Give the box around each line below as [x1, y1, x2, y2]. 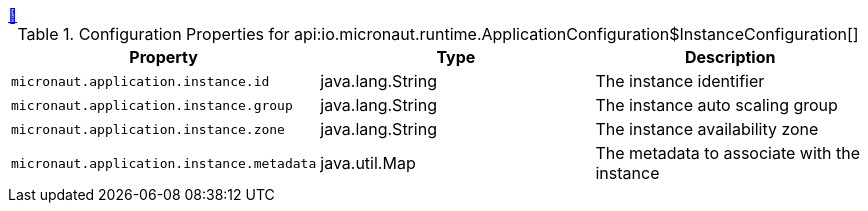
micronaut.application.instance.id [11, 73, 270, 89]
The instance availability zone [595, 119, 819, 139]
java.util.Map [320, 153, 416, 173]
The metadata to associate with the [595, 143, 861, 163]
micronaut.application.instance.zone [11, 121, 285, 137]
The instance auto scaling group [595, 95, 838, 115]
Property [129, 47, 198, 67]
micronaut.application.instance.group [11, 97, 293, 113]
